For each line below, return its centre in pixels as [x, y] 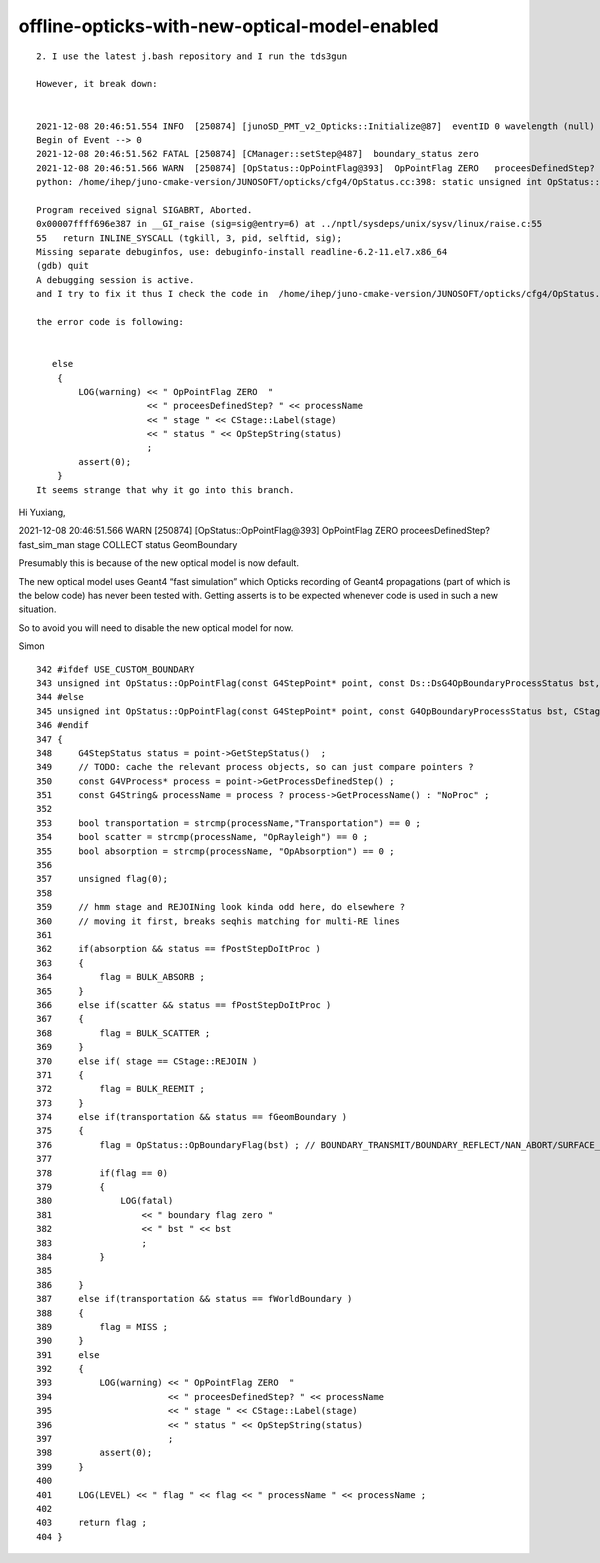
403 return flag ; [92, 1523]
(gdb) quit [63, 266]
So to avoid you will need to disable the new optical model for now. [156, 627]
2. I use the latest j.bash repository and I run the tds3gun [192, 56]
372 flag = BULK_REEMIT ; [120, 1089]
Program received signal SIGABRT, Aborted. [144, 209]
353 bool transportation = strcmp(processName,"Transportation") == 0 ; [229, 823]
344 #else [60, 697]
